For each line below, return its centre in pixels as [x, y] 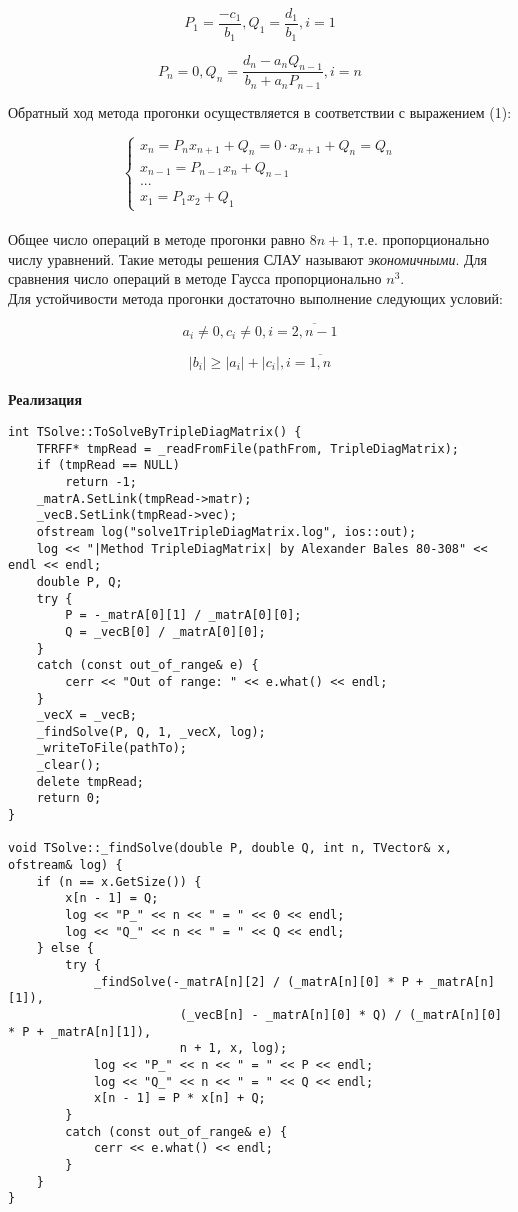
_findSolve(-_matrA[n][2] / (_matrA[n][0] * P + [258, 981]
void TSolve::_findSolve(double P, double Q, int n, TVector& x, [230, 848]
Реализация [45, 399]
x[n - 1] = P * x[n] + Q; [179, 1098]
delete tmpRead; [90, 781]
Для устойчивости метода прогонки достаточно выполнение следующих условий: [255, 297]
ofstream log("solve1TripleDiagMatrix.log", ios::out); [226, 531]
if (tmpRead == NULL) [108, 465]
